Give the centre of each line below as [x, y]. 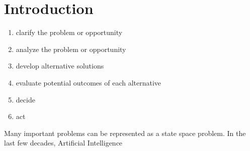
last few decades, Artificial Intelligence [63, 143]
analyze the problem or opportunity [71, 49]
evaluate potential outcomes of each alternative [89, 82]
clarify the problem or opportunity [69, 32]
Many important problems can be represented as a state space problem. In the [125, 133]
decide [25, 99]
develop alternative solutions [60, 66]
